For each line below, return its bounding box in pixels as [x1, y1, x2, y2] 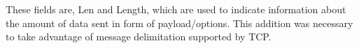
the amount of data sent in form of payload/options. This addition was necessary [6, 15, 353, 30]
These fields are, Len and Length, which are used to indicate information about [6, 2, 346, 16]
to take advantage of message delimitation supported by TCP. [6, 29, 272, 44]
